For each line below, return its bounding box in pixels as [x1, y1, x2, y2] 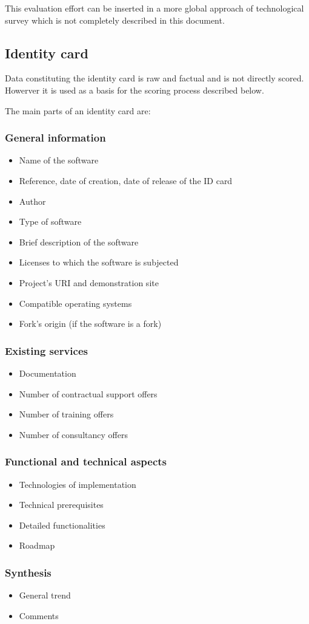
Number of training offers [19, 408, 114, 420]
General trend [19, 589, 71, 602]
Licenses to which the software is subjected [19, 256, 179, 269]
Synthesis [5, 564, 51, 580]
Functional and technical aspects [5, 454, 167, 469]
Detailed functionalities [19, 518, 105, 531]
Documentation [19, 366, 76, 379]
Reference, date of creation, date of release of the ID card [19, 174, 233, 187]
